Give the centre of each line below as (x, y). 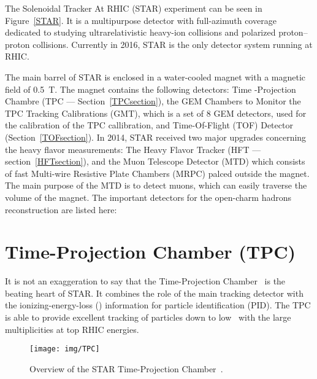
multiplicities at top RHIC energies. (72, 329)
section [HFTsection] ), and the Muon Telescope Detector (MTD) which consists (155, 161)
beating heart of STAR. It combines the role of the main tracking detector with (154, 293)
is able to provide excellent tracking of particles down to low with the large (148, 317)
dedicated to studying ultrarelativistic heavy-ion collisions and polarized (140, 32)
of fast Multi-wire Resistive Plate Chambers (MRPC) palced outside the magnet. (157, 173)
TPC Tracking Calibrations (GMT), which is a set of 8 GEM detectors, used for (156, 113)
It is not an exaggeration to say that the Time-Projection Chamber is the (145, 281)
